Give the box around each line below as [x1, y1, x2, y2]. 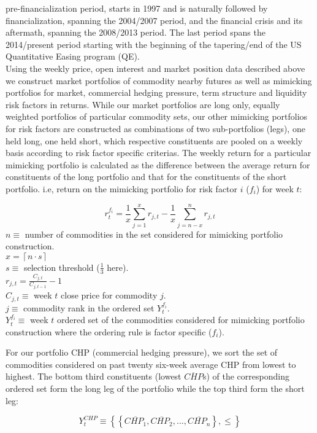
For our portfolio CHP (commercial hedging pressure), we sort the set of [6, 346, 278, 359]
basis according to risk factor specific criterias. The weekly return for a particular [6, 146, 311, 159]
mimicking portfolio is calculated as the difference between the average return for [6, 158, 310, 171]
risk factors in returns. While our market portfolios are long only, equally [6, 98, 280, 111]
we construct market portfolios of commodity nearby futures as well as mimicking [6, 74, 312, 87]
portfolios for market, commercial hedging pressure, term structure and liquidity [6, 86, 307, 99]
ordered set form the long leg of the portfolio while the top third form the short [6, 382, 305, 395]
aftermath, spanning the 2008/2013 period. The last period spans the [6, 26, 265, 39]
